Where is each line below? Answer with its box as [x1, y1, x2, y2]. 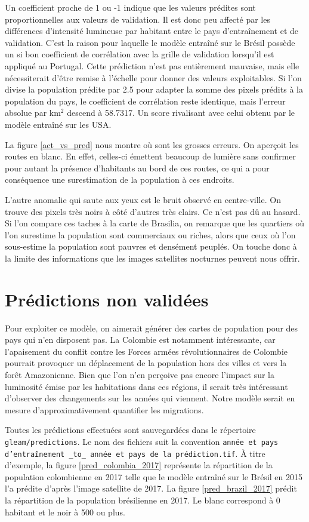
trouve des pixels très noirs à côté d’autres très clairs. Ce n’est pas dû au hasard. [5, 205, 301, 217]
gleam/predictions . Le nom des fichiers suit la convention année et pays [5, 435, 279, 447]
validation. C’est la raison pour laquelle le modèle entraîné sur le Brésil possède [5, 36, 295, 48]
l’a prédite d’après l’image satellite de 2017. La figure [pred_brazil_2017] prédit [5, 482, 297, 495]
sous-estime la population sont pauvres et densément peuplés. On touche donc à [5, 240, 297, 253]
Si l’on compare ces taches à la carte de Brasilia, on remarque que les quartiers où [5, 217, 305, 229]
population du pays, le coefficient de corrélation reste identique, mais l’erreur [5, 94, 286, 107]
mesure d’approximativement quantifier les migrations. [5, 403, 204, 416]
